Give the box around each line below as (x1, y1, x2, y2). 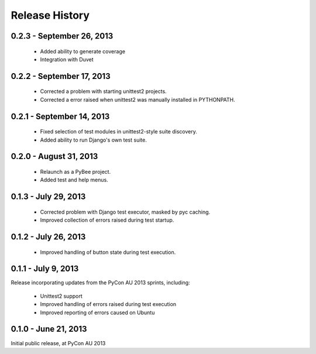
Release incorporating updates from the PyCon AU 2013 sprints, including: (11, 279, 190, 286)
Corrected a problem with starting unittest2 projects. (40, 88, 167, 95)
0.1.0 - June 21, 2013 (11, 324, 87, 334)
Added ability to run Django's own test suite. (40, 136, 147, 143)
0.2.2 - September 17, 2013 (11, 71, 111, 81)
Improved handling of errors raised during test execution (40, 301, 177, 308)
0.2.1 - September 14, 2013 (11, 111, 110, 121)
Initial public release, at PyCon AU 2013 (11, 339, 106, 346)
